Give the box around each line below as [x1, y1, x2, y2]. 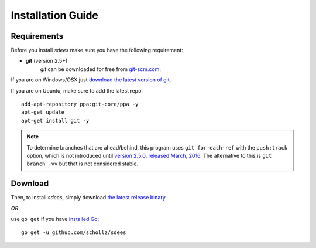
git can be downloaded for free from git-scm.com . [40, 65, 161, 73]
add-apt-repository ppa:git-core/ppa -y [21, 101, 139, 108]
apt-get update [21, 109, 65, 115]
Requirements [11, 31, 64, 41]
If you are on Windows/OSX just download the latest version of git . [11, 76, 171, 83]
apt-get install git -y [21, 117, 90, 124]
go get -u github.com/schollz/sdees [21, 229, 126, 236]
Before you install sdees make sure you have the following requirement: [11, 47, 184, 54]
